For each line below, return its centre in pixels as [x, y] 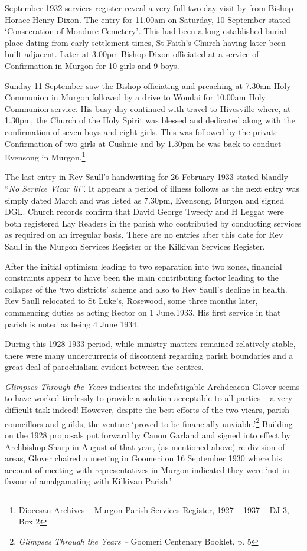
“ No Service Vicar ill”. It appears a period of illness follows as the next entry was [152, 188]
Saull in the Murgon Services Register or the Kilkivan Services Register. [135, 246]
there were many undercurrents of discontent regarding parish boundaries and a [149, 355]
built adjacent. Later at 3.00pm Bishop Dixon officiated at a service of [132, 54]
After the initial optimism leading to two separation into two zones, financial [143, 266]
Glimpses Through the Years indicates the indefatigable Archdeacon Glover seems [152, 386]
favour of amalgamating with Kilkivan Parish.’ [88, 481]
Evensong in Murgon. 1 [45, 156]
